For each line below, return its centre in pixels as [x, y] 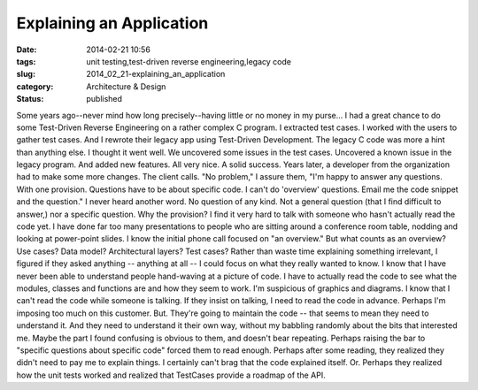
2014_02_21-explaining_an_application [156, 74]
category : [35, 86]
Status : [30, 99]
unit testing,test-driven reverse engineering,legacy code [189, 61]
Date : [27, 50]
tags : [26, 61]
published [104, 99]
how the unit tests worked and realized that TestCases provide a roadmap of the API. [171, 375]
